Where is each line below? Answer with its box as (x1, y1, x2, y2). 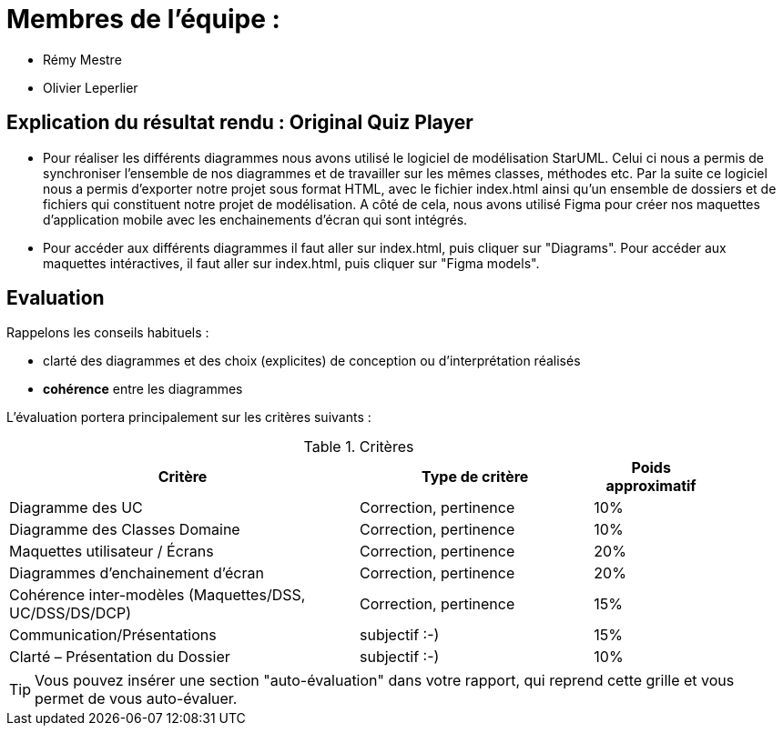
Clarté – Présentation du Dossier (9, 648, 230, 667)
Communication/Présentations (9, 626, 217, 645)
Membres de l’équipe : (6, 4, 280, 35)
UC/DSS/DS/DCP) (9, 604, 132, 623)
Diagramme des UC (9, 498, 143, 517)
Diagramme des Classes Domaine (9, 520, 240, 539)
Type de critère (421, 467, 529, 487)
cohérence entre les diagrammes (43, 381, 243, 397)
